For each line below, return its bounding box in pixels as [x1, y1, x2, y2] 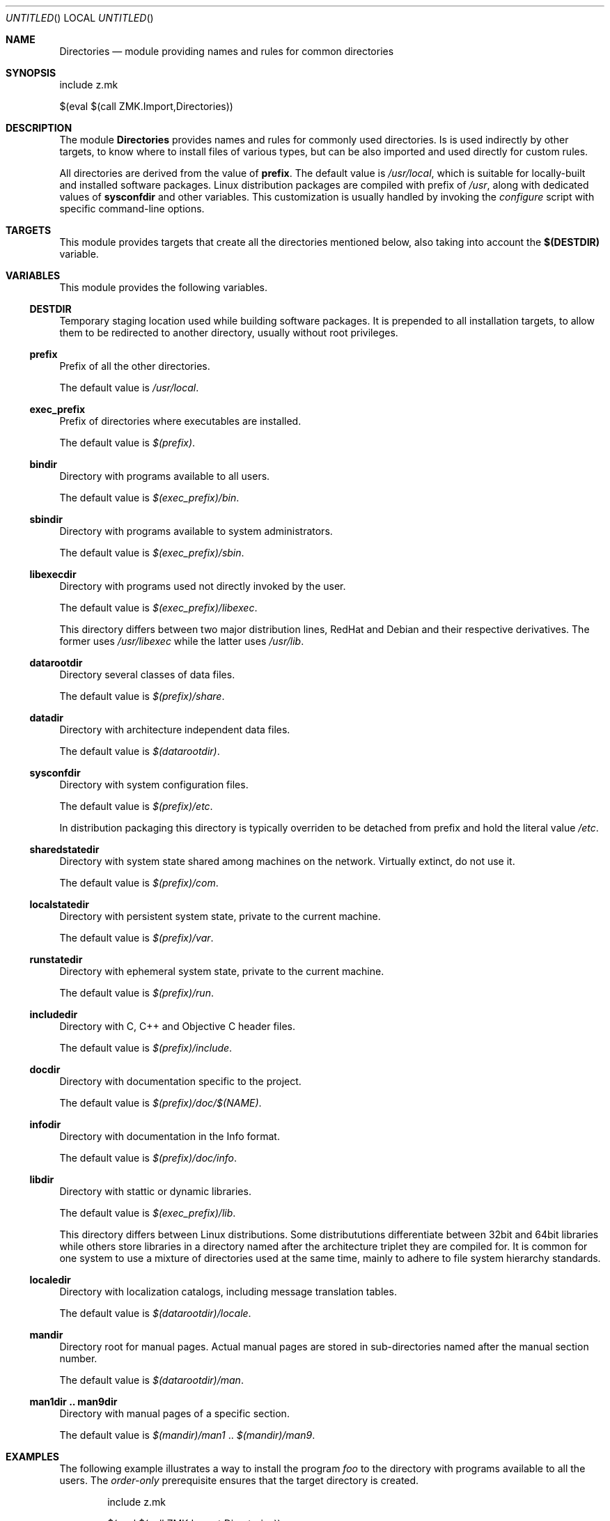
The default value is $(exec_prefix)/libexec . [59, 602, 258, 614]
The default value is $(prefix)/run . [59, 987, 214, 999]
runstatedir [29, 953, 83, 965]
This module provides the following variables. [59, 281, 268, 293]
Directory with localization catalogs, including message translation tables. [59, 1286, 397, 1297]
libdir [29, 1173, 54, 1185]
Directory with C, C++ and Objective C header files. [59, 1020, 295, 1032]
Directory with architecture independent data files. [59, 724, 290, 735]
